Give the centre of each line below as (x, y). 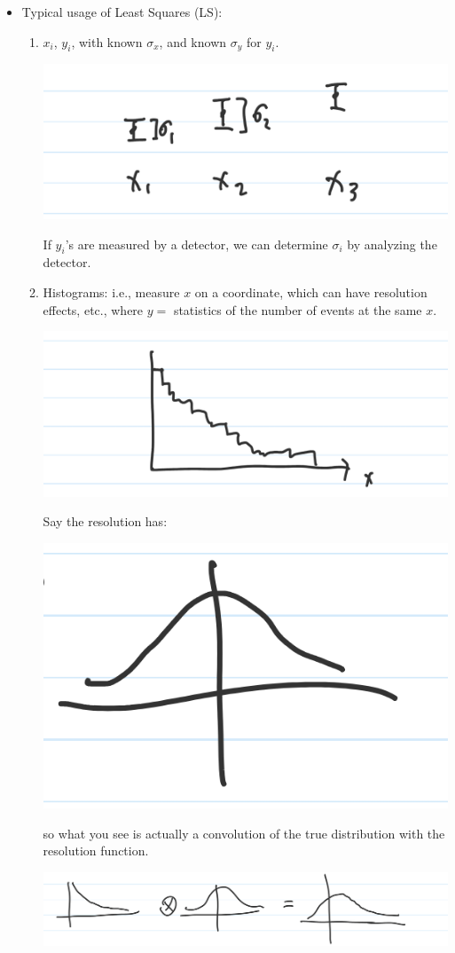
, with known (107, 41)
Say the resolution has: (105, 521)
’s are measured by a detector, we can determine (196, 244)
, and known (193, 41)
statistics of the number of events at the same (298, 309)
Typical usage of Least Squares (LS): (122, 12)
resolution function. (96, 851)
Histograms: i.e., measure (111, 292)
